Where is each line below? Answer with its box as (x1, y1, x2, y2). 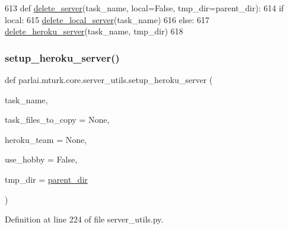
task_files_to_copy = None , (5, 113, 110, 126)
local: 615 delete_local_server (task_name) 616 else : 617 (5, 13, 209, 26)
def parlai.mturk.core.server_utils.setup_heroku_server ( (5, 74, 213, 85)
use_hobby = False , (5, 153, 78, 166)
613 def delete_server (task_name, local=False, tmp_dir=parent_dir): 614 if (5, 2, 284, 14)
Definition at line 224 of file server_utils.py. (5, 213, 164, 225)
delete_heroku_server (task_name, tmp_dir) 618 (5, 25, 183, 37)
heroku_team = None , (5, 133, 87, 145)
